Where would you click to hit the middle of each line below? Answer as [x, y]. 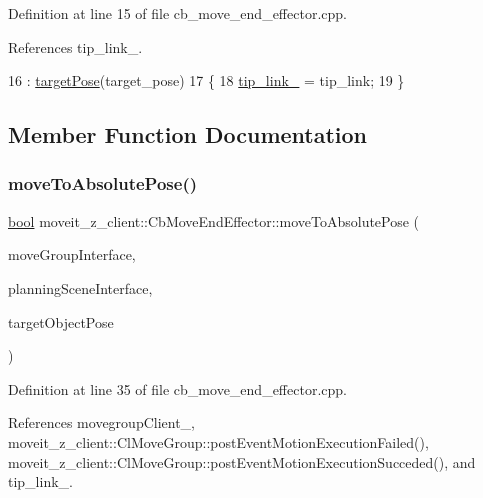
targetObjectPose [61, 321]
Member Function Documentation [188, 134]
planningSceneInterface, [80, 287]
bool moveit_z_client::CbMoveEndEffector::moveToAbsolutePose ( [214, 220]
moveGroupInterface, [72, 254]
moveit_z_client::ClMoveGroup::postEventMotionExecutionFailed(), [218, 441]
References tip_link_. [75, 46]
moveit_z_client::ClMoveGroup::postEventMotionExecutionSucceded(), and [242, 461]
